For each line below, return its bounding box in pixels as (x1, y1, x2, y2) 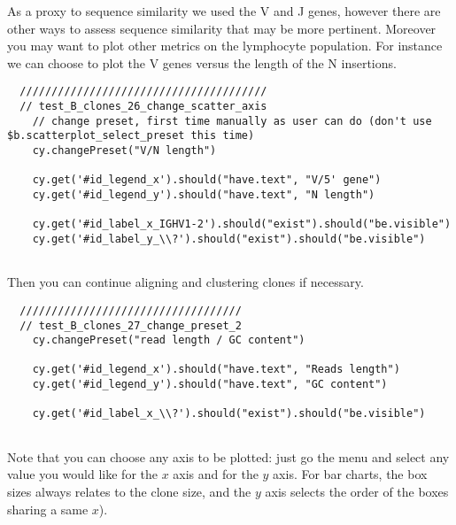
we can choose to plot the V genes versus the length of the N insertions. (7, 53, 397, 72)
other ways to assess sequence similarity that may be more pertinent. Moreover (7, 19, 437, 37)
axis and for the (173, 465, 259, 483)
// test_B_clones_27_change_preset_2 (19, 319, 242, 332)
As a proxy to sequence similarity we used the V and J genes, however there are (7, 2, 441, 19)
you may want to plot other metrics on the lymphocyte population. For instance (7, 36, 443, 55)
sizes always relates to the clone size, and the (7, 482, 251, 500)
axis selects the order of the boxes (265, 482, 449, 500)
